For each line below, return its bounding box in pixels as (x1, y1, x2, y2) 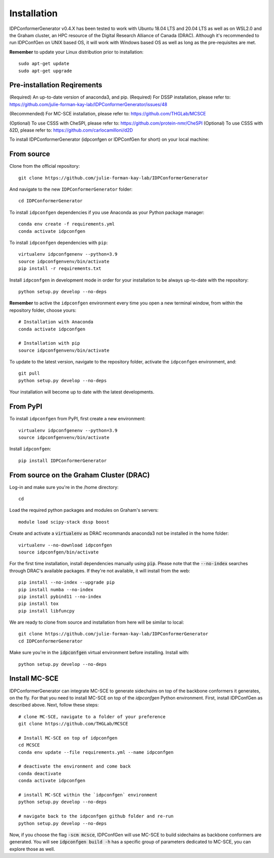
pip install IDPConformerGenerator (18, 457, 107, 464)
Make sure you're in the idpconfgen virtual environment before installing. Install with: (9, 650, 190, 656)
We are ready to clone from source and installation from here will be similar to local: (9, 619, 184, 625)
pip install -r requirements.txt (18, 266, 101, 271)
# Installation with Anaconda (18, 319, 94, 325)
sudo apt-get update (18, 61, 70, 67)
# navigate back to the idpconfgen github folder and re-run (18, 813, 174, 819)
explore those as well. (9, 846, 55, 852)
